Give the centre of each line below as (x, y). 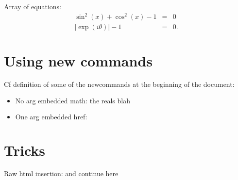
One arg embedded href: (51, 117)
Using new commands (78, 61)
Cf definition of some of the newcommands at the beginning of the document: (119, 84)
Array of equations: (33, 6)
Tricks (25, 150)
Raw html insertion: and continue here (61, 173)
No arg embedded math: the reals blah (73, 100)
